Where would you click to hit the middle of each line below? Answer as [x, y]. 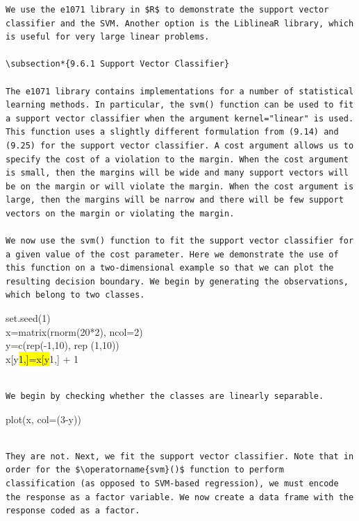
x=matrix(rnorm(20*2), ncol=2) [74, 331]
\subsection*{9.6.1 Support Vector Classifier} [118, 64]
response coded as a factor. [73, 511]
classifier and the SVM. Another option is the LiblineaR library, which [180, 23]
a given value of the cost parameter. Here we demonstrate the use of [172, 254]
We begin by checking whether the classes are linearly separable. [165, 396]
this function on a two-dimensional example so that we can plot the [170, 268]
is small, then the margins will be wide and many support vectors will [177, 173]
